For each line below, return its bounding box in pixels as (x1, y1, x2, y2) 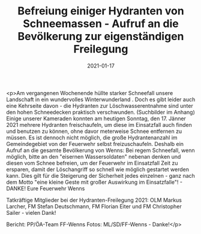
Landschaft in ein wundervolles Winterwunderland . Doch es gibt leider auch (6, 96, 196, 103)
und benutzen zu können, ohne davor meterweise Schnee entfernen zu (6, 127, 182, 135)
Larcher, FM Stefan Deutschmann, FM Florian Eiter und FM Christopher (6, 202, 182, 210)
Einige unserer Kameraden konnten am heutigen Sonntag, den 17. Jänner (6, 115, 186, 122)
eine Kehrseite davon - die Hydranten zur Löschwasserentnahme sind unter (6, 102, 193, 109)
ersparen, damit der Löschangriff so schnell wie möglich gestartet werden (6, 166, 190, 173)
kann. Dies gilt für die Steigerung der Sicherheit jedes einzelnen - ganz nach (6, 172, 195, 179)
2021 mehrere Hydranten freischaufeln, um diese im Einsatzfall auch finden (6, 121, 192, 128)
